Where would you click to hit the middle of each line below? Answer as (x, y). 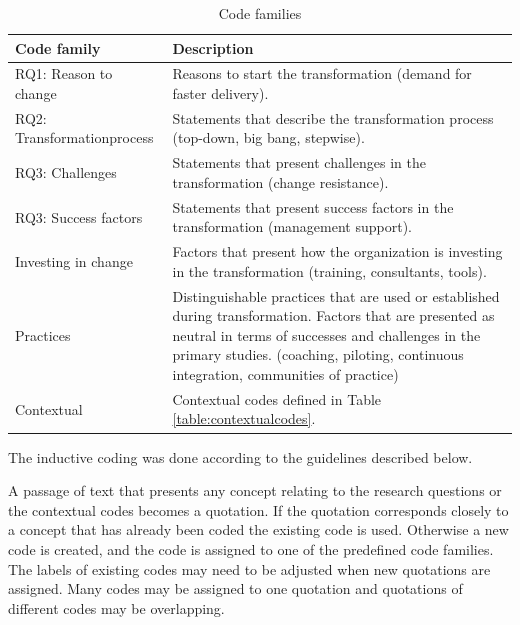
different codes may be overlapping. (116, 607)
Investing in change (74, 260)
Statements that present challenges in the (299, 162)
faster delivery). (220, 93)
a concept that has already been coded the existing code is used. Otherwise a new (258, 529)
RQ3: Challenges (66, 172)
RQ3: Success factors (79, 216)
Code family (58, 47)
